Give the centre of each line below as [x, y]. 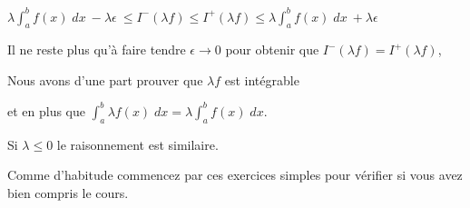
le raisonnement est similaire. [137, 144]
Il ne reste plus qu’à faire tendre [97, 50]
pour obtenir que [272, 50]
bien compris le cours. [68, 192]
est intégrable [262, 79]
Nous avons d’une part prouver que [105, 79]
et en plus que [47, 110]
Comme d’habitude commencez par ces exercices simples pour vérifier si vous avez [235, 175]
